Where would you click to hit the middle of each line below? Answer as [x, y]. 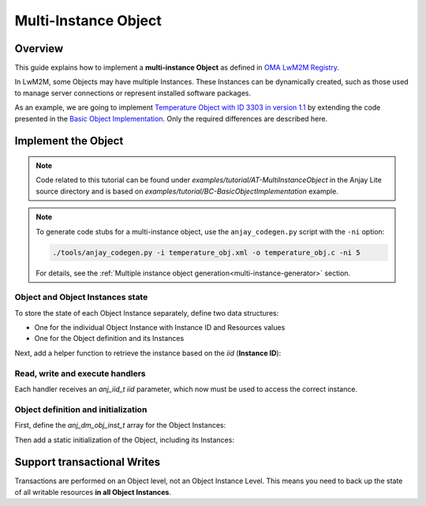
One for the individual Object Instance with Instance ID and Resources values [160, 328]
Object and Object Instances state [81, 298]
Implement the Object [69, 141]
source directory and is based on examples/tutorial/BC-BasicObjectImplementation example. [187, 191]
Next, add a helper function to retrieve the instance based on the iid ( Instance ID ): [148, 353]
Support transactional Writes [88, 462]
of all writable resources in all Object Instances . [93, 492]
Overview [39, 49]
